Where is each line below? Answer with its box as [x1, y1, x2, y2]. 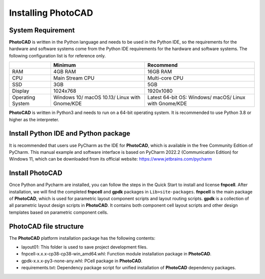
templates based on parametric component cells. [9, 209, 108, 215]
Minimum [53, 62, 76, 69]
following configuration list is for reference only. [9, 53, 106, 58]
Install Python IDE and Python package [9, 129, 131, 138]
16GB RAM [147, 68, 172, 75]
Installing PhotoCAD [9, 7, 93, 18]
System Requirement [9, 26, 75, 34]
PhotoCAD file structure [9, 222, 84, 230]
